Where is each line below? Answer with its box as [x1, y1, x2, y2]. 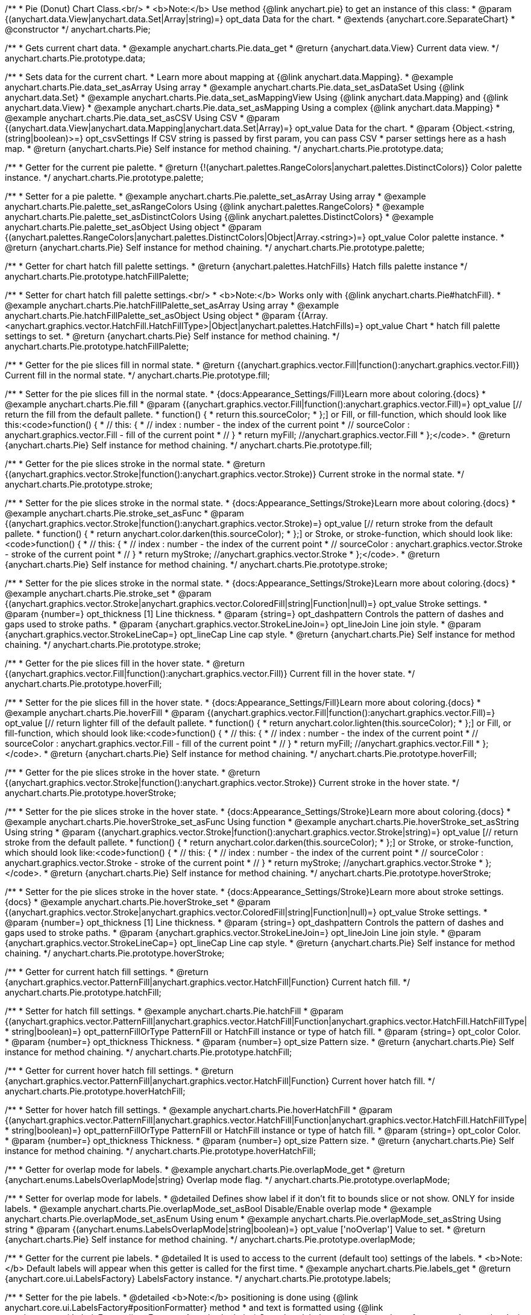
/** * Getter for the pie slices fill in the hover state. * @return [5, 658, 245, 668]
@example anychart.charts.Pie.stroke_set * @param [5, 588, 212, 598]
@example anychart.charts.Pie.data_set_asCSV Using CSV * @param [5, 113, 280, 123]
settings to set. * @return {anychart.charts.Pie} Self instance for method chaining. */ [5, 331, 340, 341]
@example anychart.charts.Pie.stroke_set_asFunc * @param [5, 508, 244, 518]
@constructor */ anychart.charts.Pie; [5, 24, 151, 34]
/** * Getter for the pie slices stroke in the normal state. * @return [5, 459, 265, 469]
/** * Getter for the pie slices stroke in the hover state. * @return [5, 767, 260, 777]
